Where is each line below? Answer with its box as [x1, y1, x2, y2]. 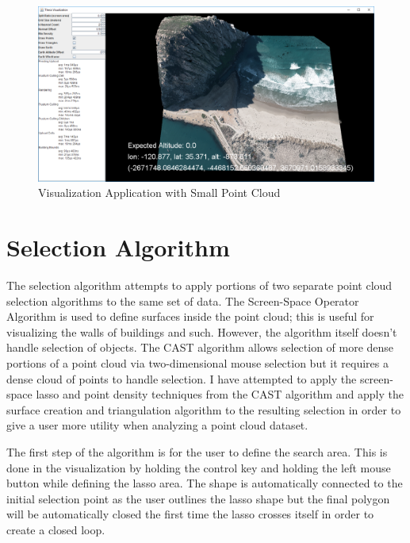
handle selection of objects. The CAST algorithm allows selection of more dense [6, 339, 394, 356]
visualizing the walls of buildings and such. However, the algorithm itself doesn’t [6, 323, 397, 340]
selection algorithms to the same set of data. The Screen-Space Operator [6, 292, 359, 309]
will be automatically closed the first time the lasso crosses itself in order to [6, 506, 374, 522]
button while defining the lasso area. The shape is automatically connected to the [6, 475, 403, 491]
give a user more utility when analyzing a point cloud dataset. [6, 417, 308, 433]
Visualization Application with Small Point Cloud [38, 184, 281, 201]
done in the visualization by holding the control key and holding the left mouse [6, 459, 391, 476]
